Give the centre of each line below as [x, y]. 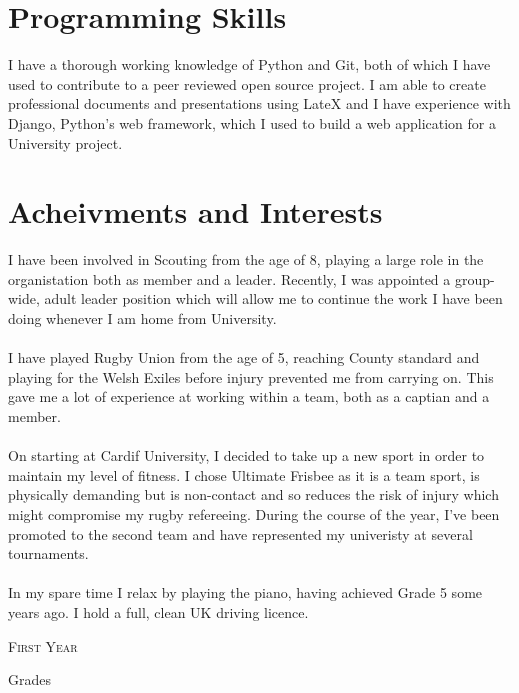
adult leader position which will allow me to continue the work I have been [273, 298]
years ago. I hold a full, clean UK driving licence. [158, 611]
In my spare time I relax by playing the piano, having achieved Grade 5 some [245, 592]
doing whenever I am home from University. [142, 318]
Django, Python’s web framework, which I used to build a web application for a [252, 122]
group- [474, 278]
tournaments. [48, 553]
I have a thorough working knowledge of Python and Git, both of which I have [249, 64]
